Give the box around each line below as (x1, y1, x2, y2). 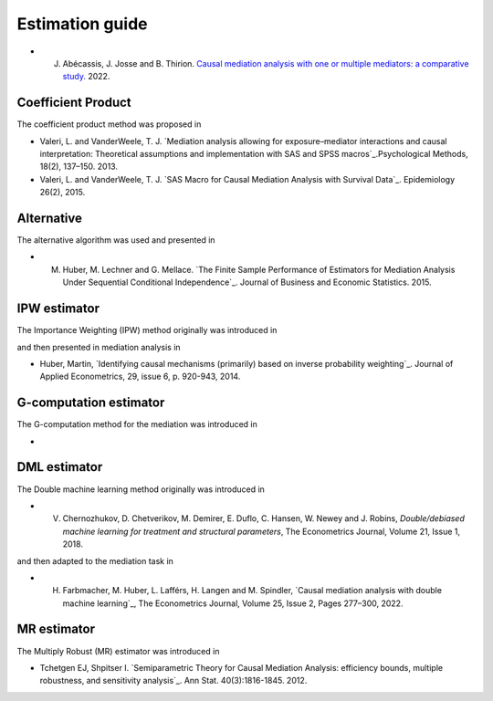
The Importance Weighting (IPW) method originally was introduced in (16, 325, 278, 336)
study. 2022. (62, 71, 110, 82)
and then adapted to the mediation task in (16, 555, 173, 566)
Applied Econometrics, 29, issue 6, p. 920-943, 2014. (39, 371, 241, 382)
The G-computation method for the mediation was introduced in (16, 419, 257, 430)
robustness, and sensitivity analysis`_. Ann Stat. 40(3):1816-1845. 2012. (39, 675, 308, 686)
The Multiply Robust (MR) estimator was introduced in (16, 645, 220, 656)
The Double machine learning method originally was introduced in (16, 484, 265, 495)
